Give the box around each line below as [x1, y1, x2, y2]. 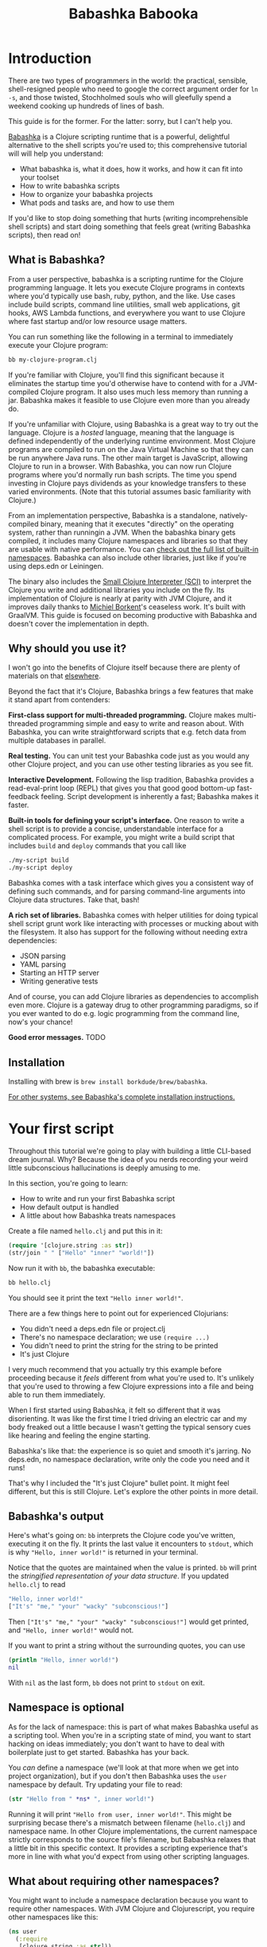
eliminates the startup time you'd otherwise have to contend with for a [8, 378, 238, 388]
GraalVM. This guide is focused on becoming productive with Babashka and [8, 610, 257, 620]
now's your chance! [8, 1018, 73, 1027]
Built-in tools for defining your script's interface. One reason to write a [8, 816, 245, 825]
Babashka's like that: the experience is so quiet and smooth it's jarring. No [8, 1446, 252, 1455]
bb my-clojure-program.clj [8, 355, 98, 364]
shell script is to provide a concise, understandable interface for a [8, 824, 224, 834]
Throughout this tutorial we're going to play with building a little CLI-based [8, 1145, 252, 1156]
